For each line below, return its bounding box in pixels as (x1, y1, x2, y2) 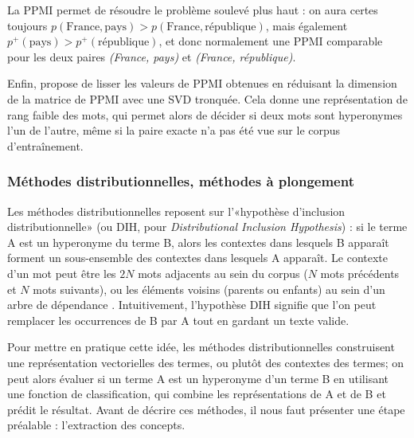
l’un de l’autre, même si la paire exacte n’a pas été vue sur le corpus (7, 122, 341, 139)
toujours (7, 17, 48, 33)
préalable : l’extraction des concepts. (7, 416, 186, 433)
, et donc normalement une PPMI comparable (158, 33, 383, 49)
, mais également (265, 17, 348, 33)
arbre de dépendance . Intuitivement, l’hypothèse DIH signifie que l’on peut (7, 296, 377, 313)
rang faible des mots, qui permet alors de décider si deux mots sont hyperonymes (7, 106, 403, 123)
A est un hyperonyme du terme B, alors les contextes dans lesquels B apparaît (7, 233, 389, 250)
